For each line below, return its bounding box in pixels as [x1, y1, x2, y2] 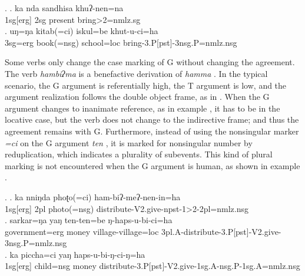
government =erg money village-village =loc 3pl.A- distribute [5, 225, 219, 237]
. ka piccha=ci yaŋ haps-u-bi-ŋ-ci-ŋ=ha [5, 248, 145, 260]
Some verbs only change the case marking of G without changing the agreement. [5, 56, 295, 68]
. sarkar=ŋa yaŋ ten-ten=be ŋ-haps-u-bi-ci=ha [5, 214, 173, 226]
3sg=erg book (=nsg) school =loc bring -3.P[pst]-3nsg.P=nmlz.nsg [5, 36, 237, 48]
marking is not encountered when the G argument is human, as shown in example [5, 159, 300, 171]
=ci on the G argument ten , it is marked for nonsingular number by [5, 136, 253, 149]
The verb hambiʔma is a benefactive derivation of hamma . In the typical [5, 67, 268, 79]
